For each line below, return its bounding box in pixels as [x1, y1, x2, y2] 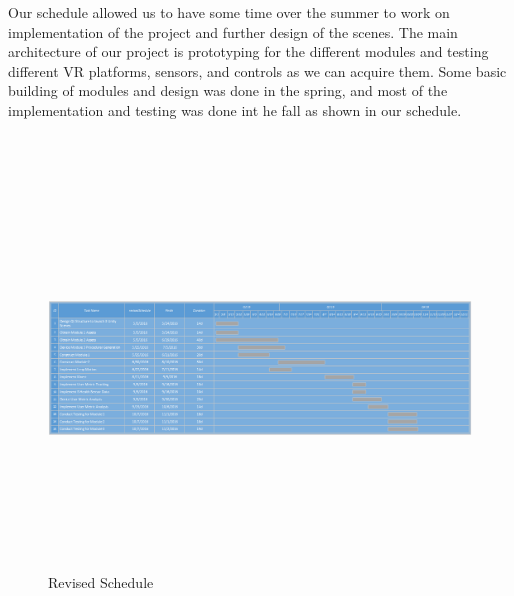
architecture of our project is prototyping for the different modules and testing [8, 41, 489, 62]
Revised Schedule [48, 571, 154, 592]
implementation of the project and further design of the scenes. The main [8, 21, 458, 42]
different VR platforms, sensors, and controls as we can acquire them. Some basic [8, 60, 507, 81]
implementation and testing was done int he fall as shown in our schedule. [8, 99, 462, 120]
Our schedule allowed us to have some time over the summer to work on [8, 2, 450, 22]
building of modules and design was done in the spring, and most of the [8, 80, 448, 101]
